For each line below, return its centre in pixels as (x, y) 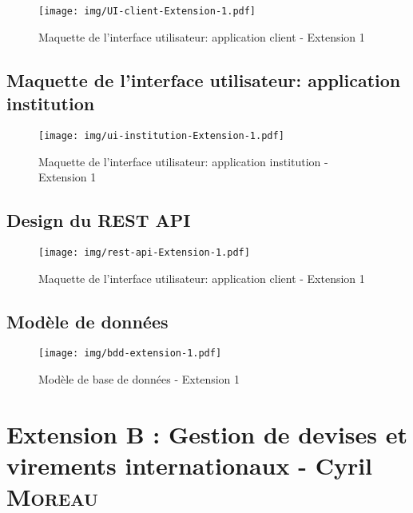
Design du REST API (99, 220)
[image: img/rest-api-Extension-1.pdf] (144, 252)
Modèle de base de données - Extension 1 (139, 379)
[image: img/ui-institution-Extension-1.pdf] (161, 135)
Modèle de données (87, 321)
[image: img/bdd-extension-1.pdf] (130, 354)
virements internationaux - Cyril (190, 465)
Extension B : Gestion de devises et (207, 433)
